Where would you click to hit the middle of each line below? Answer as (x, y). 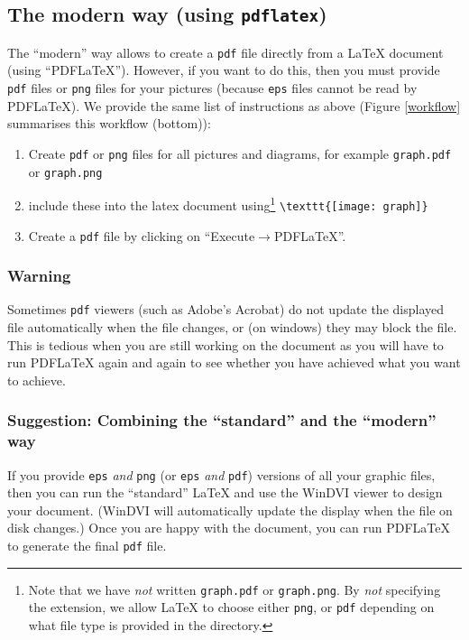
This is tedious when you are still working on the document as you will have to (225, 344)
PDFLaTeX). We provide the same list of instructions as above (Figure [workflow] (234, 105)
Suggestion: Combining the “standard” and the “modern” (222, 420)
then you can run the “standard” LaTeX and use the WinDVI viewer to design (225, 492)
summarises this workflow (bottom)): (109, 123)
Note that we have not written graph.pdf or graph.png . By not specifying (234, 589)
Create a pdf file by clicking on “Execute (142, 235)
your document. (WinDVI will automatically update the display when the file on (230, 510)
